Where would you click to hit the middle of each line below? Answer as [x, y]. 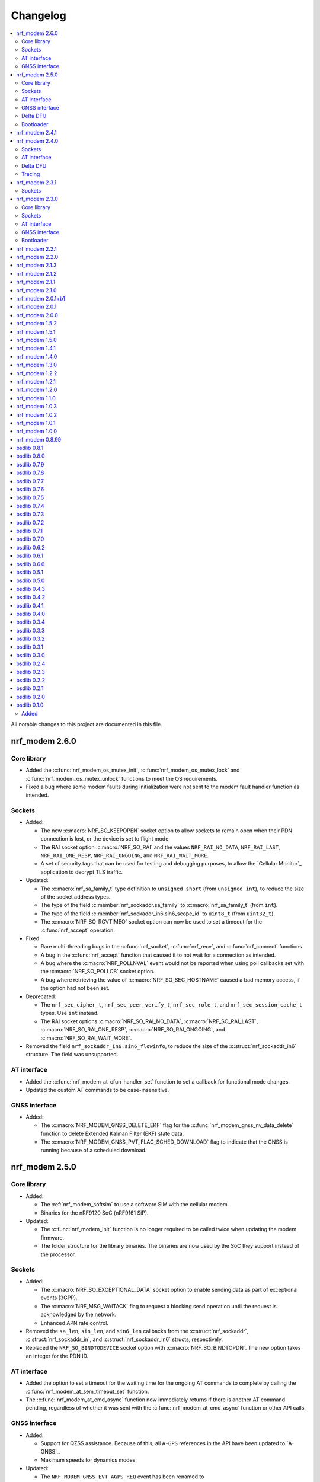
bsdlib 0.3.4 [31, 622]
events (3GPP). [59, 1298]
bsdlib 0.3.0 [31, 655]
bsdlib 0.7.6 [30, 490]
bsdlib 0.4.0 [31, 614]
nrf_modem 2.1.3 [36, 265]
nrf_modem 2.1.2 [36, 273]
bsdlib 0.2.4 [31, 663]
